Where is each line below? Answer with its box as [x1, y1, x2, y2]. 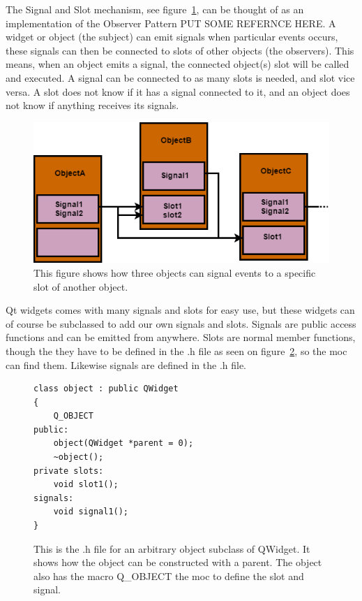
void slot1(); [53, 479, 119, 490]
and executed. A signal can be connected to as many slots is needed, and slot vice [6, 70, 355, 85]
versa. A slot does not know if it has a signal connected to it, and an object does [6, 84, 350, 99]
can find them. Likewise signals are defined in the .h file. [6, 357, 247, 372]
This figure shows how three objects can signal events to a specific [33, 265, 316, 280]
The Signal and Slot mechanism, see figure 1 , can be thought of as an [6, 2, 304, 16]
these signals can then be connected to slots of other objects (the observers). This [6, 43, 354, 57]
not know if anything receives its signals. [6, 98, 179, 113]
